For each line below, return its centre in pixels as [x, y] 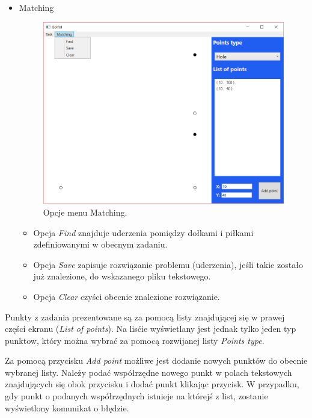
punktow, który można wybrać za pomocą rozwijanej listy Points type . [135, 340]
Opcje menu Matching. [85, 212]
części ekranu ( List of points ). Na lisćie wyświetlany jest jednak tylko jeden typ [151, 329]
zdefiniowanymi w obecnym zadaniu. [100, 244]
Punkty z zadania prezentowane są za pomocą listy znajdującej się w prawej [145, 317]
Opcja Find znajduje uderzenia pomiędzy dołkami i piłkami [143, 232]
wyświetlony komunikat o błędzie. [67, 407]
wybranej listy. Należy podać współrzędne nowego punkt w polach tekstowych [148, 372]
